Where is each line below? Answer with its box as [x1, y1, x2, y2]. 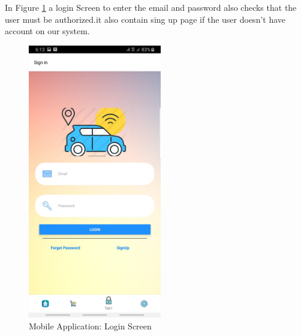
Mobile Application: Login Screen [29, 319, 152, 332]
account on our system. [5, 25, 90, 37]
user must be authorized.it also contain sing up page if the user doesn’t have [5, 13, 286, 25]
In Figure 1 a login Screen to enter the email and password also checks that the [5, 1, 297, 13]
